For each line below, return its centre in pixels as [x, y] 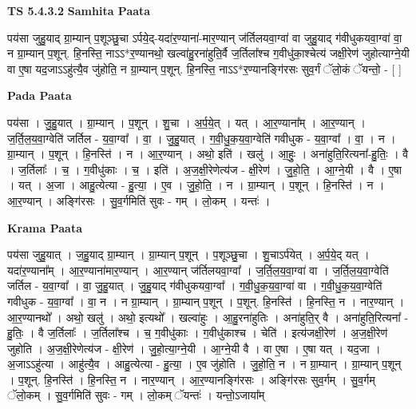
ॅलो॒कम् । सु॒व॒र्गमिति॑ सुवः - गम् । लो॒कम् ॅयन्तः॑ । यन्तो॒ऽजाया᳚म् [136, 395]
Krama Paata [45, 227]
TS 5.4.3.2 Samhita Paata [79, 10]
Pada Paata [40, 95]
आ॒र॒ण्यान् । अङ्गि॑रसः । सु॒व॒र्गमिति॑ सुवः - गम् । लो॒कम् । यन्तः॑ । [139, 200]
